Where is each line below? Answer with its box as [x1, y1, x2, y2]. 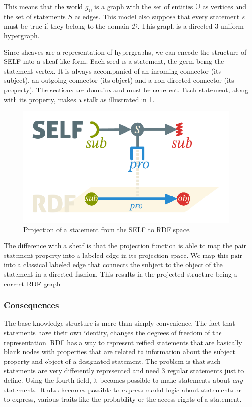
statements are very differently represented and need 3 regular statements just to [4, 365, 244, 376]
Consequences [4, 299, 59, 311]
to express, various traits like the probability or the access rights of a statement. [4, 394, 242, 404]
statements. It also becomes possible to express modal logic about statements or [4, 384, 241, 394]
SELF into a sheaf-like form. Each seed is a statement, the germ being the [4, 56, 224, 66]
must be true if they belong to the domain [4, 21, 129, 31]
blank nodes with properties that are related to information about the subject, [4, 347, 237, 357]
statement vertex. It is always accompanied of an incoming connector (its [4, 65, 221, 75]
